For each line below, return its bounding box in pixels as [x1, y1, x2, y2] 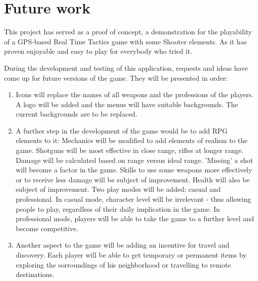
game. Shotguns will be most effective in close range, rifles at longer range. [15, 145, 244, 155]
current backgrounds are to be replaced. [15, 109, 137, 119]
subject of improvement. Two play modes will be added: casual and [15, 184, 221, 194]
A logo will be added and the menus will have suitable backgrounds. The [15, 99, 238, 109]
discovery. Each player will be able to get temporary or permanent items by [15, 250, 247, 260]
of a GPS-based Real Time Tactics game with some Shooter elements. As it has [4, 36, 247, 46]
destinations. [15, 269, 54, 280]
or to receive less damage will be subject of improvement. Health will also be [15, 174, 250, 184]
